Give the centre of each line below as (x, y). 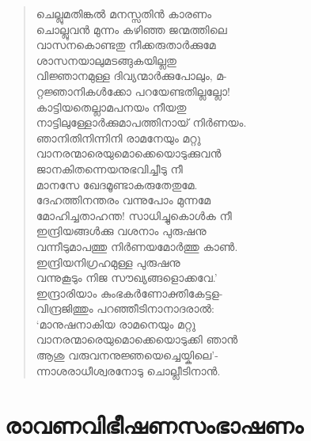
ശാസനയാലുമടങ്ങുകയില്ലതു (106, 60)
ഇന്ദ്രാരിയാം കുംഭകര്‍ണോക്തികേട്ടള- (129, 293)
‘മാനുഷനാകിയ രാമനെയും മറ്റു (116, 323)
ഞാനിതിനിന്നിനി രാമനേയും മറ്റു (118, 137)
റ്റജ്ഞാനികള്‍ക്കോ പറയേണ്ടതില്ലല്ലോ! (133, 91)
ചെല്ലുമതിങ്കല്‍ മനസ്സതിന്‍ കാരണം (124, 13)
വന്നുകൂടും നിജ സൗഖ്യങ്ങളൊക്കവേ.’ (127, 278)
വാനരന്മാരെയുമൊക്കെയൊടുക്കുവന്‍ (129, 153)
